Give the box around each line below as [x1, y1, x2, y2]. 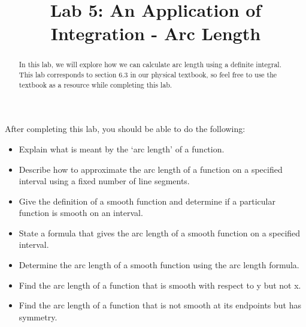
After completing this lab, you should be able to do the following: [5, 122, 246, 135]
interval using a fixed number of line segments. [19, 175, 190, 187]
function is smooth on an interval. [19, 206, 143, 219]
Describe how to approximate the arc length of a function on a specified [19, 163, 283, 175]
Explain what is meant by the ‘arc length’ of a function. [19, 142, 225, 155]
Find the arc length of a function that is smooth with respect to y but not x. [19, 278, 301, 291]
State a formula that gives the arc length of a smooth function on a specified [19, 226, 301, 239]
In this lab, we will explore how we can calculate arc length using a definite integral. [19, 59, 281, 70]
